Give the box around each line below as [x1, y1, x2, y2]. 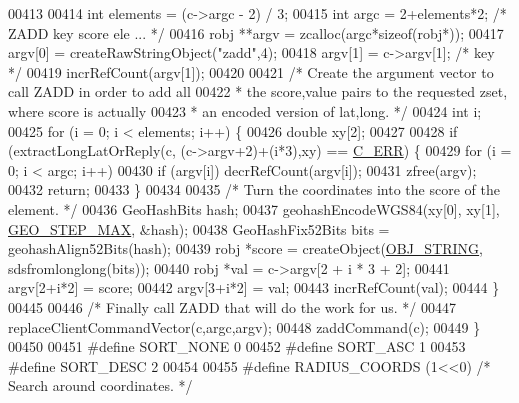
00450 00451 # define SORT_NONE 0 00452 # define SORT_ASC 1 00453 [8, 336, 466, 357]
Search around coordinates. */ [8, 375, 193, 396]
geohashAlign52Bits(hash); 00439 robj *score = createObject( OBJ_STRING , [8, 238, 484, 259]
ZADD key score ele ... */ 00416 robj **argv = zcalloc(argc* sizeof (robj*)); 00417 [8, 22, 504, 43]
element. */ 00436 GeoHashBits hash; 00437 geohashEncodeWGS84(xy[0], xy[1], [8, 198, 500, 219]
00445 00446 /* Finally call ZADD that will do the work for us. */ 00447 [8, 296, 456, 317]
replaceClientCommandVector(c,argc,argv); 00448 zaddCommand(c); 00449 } [8, 316, 481, 337]
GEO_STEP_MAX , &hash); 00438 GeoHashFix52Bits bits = [8, 218, 390, 239]
